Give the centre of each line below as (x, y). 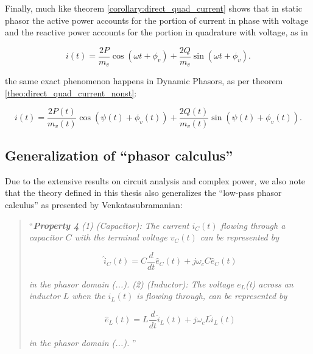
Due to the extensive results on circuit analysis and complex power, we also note (155, 180)
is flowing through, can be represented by (212, 296)
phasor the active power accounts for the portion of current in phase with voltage (157, 20)
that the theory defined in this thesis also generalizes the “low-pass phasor (143, 193)
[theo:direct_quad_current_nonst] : (71, 92)
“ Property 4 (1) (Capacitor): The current (109, 225)
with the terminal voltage (121, 237)
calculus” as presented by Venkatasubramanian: (94, 204)
